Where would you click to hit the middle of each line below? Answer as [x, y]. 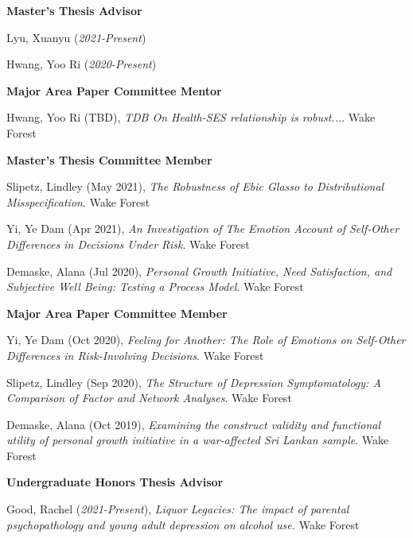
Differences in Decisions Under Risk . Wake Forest [128, 244]
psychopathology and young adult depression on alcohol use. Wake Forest [183, 524]
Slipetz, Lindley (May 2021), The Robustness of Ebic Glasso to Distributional [195, 186]
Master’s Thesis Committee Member [109, 159]
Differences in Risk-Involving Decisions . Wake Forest [135, 355]
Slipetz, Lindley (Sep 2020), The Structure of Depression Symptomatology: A [194, 382]
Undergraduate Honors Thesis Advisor [115, 482]
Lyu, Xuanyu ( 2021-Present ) [76, 37]
